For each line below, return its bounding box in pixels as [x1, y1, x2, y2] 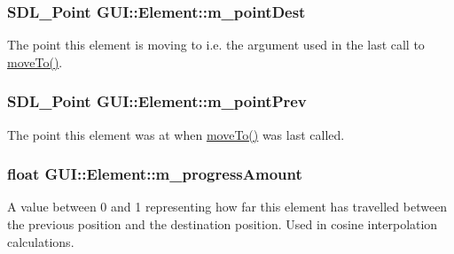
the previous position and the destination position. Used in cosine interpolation [7, 215, 438, 234]
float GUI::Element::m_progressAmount [7, 163, 302, 185]
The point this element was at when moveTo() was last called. [7, 125, 345, 143]
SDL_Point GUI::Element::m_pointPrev [7, 90, 307, 112]
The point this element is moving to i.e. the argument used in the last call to [7, 35, 425, 54]
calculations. [7, 232, 74, 250]
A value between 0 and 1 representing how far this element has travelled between [7, 197, 448, 216]
